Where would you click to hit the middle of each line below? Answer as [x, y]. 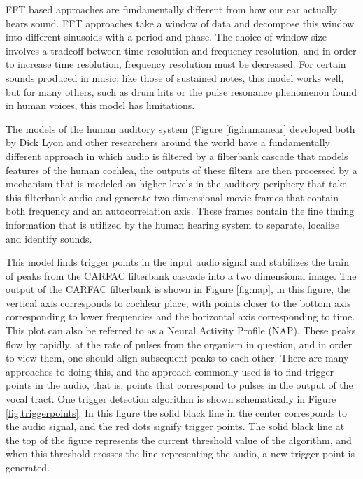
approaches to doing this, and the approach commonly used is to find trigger [170, 371]
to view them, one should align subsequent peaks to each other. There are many [177, 358]
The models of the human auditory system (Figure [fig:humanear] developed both [180, 128]
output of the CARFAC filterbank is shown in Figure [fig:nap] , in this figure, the [178, 289]
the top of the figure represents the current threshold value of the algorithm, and [179, 439]
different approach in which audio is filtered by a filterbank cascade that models [177, 156]
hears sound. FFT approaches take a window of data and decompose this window [180, 23]
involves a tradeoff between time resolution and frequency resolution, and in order [181, 50]
